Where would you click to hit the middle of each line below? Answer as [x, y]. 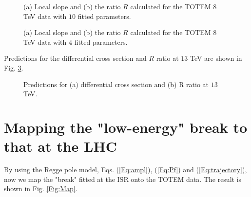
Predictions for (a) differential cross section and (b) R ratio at [116, 84]
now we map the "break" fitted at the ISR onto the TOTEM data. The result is [123, 179]
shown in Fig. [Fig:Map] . [41, 188]
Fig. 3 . [14, 67]
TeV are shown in [216, 58]
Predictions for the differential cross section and [75, 58]
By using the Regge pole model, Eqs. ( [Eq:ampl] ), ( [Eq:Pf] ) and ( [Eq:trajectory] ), [125, 170]
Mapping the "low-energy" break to [126, 127]
